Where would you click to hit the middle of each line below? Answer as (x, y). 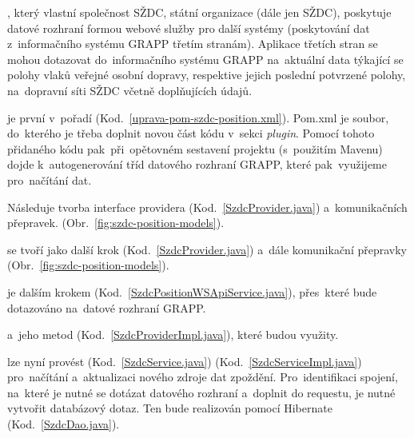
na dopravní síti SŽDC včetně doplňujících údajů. (130, 90)
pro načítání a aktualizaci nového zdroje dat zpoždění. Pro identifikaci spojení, (203, 377)
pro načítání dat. (50, 179)
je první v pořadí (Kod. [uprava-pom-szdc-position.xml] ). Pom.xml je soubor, (198, 117)
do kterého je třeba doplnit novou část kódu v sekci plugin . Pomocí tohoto (191, 133)
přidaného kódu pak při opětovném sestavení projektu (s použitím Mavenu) (195, 148)
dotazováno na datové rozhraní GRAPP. (107, 307)
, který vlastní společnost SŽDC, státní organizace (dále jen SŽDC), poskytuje (199, 12)
